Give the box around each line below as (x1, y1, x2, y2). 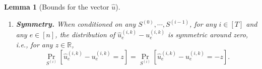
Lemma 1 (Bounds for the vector (4, 2, 109, 12)
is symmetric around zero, (168, 29, 248, 40)
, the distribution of (55, 29, 115, 40)
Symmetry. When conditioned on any (16, 19, 136, 29)
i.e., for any (16, 39, 53, 49)
